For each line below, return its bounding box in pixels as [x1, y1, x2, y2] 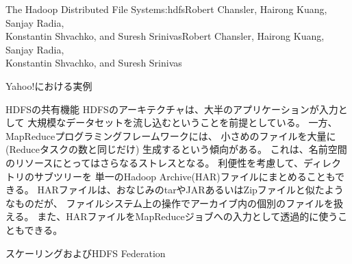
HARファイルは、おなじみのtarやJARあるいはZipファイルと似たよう [37, 182, 344, 197]
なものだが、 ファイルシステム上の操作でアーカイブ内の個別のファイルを [5, 195, 334, 210]
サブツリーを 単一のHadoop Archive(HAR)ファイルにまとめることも [34, 169, 336, 183]
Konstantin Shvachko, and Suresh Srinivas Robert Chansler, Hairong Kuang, [5, 29, 325, 43]
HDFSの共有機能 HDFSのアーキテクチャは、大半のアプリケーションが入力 [5, 101, 338, 116]
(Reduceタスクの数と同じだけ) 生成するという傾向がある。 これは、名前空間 [5, 142, 347, 156]
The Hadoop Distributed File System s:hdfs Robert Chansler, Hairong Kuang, [5, 2, 327, 16]
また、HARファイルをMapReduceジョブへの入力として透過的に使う [37, 209, 338, 224]
